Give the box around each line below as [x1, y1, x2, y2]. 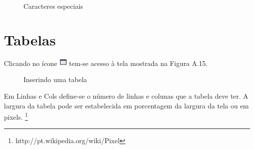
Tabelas [4, 29, 56, 49]
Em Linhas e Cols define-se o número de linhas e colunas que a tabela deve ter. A [4, 91, 249, 101]
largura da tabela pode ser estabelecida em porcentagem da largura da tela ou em [4, 100, 249, 110]
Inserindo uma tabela [23, 74, 87, 85]
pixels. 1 [4, 110, 28, 122]
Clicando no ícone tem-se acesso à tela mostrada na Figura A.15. [4, 58, 208, 68]
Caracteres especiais [23, 1, 83, 11]
